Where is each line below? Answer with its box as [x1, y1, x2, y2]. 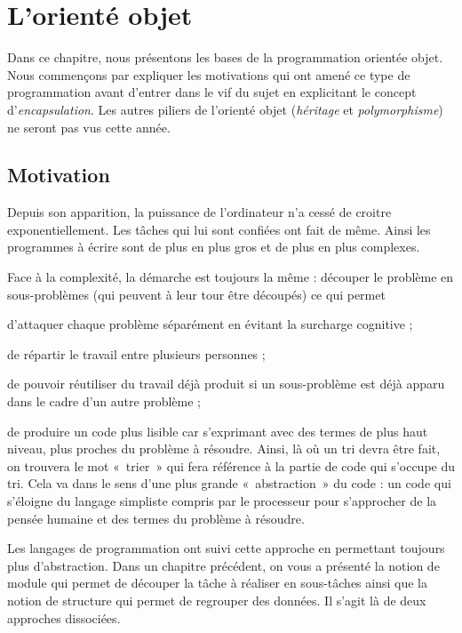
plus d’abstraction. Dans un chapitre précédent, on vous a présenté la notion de [7, 556, 440, 574]
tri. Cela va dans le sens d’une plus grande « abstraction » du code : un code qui [7, 474, 451, 493]
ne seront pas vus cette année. [7, 117, 171, 136]
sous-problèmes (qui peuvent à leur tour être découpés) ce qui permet [7, 284, 386, 303]
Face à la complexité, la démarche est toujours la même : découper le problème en [7, 268, 454, 286]
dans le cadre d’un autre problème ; [7, 392, 201, 411]
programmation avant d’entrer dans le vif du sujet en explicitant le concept [7, 83, 417, 101]
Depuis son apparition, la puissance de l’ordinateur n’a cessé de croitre [7, 203, 392, 221]
